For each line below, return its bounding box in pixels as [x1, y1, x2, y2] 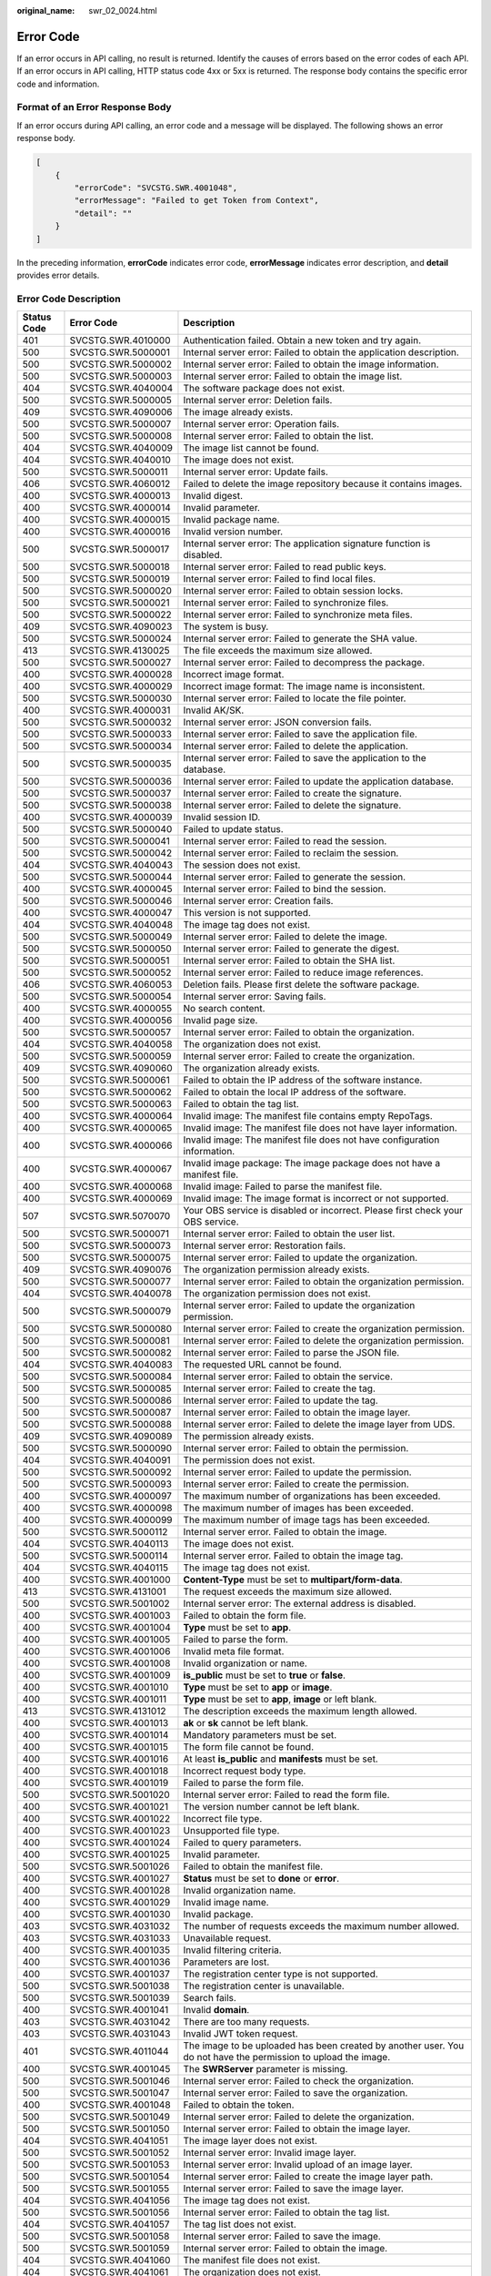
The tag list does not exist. [183, 2218, 296, 2230]
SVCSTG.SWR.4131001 [69, 1585, 167, 1598]
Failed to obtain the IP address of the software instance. [183, 1074, 423, 1087]
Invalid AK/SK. [183, 704, 245, 716]
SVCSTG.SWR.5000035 [69, 757, 172, 770]
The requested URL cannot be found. [183, 1358, 343, 1371]
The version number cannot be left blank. [183, 1801, 360, 1814]
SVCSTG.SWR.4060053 [69, 979, 173, 991]
